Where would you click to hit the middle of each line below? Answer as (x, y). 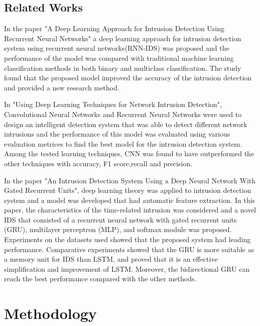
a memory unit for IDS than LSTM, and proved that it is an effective (111, 259)
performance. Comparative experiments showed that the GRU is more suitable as (129, 249)
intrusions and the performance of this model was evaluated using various (117, 134)
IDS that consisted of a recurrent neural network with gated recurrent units (120, 219)
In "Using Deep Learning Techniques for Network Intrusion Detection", (113, 104)
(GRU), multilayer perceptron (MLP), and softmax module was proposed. (118, 229)
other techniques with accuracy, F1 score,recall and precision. (98, 163)
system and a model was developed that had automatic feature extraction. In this (130, 200)
